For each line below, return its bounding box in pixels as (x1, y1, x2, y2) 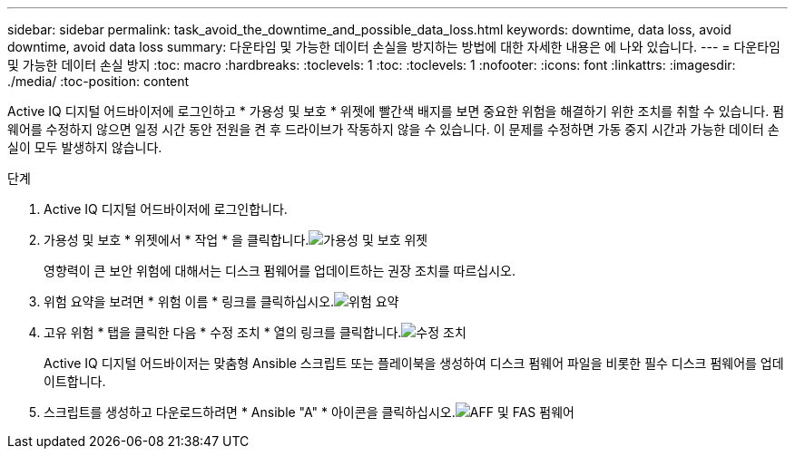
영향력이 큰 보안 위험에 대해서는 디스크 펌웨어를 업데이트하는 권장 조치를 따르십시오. (44, 263, 515, 278)
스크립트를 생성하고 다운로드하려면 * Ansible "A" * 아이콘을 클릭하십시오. (44, 404, 456, 420)
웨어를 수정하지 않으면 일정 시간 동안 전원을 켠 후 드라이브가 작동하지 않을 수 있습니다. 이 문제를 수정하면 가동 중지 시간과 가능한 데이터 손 (7, 121, 780, 137)
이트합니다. (44, 374, 106, 389)
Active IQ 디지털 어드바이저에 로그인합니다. (44, 201, 288, 217)
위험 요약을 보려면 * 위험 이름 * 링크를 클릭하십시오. (44, 294, 335, 309)
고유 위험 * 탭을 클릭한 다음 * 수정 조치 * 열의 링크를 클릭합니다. (44, 325, 402, 340)
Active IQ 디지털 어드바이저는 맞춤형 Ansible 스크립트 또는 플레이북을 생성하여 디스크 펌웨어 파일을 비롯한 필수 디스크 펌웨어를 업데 (44, 355, 784, 371)
